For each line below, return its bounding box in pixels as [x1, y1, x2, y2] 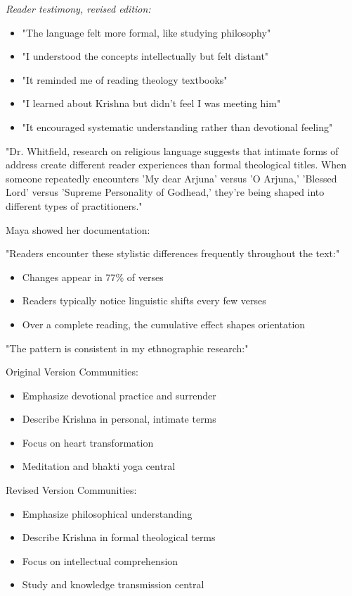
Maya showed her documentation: [6, 222, 150, 237]
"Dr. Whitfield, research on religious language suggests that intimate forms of [6, 143, 339, 158]
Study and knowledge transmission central [22, 577, 204, 592]
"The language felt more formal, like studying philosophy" [22, 25, 271, 39]
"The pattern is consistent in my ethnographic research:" [6, 340, 249, 355]
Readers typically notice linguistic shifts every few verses [22, 293, 266, 308]
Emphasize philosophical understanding [22, 506, 193, 521]
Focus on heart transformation [22, 435, 154, 449]
